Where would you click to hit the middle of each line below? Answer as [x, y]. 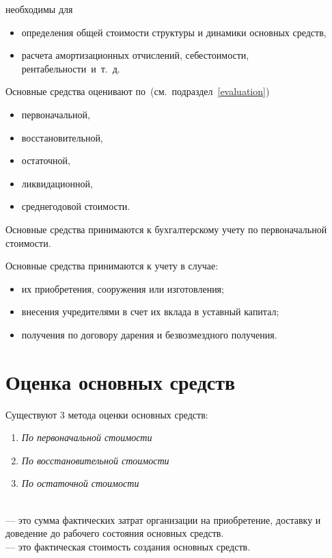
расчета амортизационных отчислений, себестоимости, [135, 55]
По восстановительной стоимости [95, 460]
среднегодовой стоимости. [76, 206]
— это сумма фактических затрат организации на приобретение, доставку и [163, 519]
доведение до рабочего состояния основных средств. [115, 533]
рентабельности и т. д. [71, 68]
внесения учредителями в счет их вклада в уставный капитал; [150, 311]
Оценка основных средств [121, 381]
